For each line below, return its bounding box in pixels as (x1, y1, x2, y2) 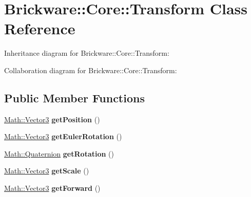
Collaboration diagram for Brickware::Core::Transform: (4, 64, 177, 75)
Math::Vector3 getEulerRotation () (4, 131, 122, 142)
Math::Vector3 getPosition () (4, 114, 100, 124)
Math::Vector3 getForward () (4, 183, 101, 193)
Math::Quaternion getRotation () (4, 148, 114, 159)
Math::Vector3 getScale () (4, 165, 89, 176)
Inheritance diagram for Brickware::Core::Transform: (4, 48, 169, 58)
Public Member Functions (4, 90, 145, 105)
